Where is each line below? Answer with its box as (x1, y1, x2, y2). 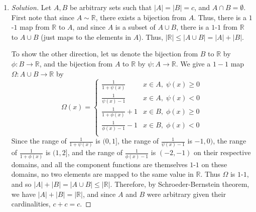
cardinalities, (11, 198, 51, 209)
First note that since (11, 12, 75, 22)
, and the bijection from (39, 58, 113, 68)
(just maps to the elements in (41, 31, 132, 42)
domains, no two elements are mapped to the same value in (11, 169, 194, 179)
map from (20, 22, 50, 32)
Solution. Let (11, 2, 52, 12)
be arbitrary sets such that (69, 2, 152, 12)
